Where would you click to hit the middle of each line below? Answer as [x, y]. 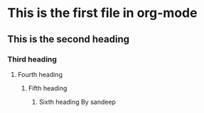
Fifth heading [48, 88]
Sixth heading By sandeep [77, 102]
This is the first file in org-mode [102, 13]
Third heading [32, 59]
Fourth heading [40, 74]
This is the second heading [69, 39]
